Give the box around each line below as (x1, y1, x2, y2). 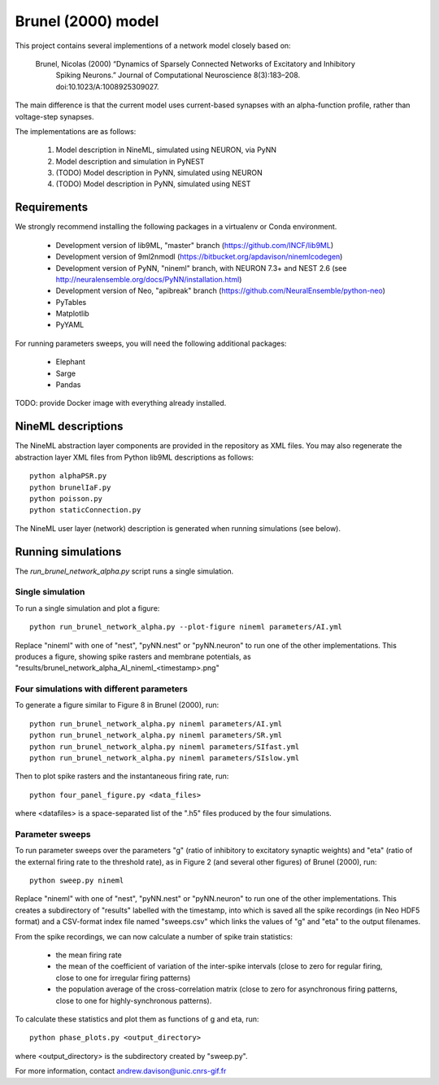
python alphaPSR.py (29, 472, 107, 481)
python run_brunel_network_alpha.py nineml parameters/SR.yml (29, 730, 283, 740)
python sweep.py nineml (29, 876, 124, 886)
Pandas (55, 380, 81, 390)
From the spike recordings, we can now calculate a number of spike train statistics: (15, 931, 293, 941)
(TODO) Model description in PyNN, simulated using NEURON (55, 168, 263, 178)
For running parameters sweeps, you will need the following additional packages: (15, 338, 287, 348)
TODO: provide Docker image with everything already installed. (15, 399, 227, 408)
